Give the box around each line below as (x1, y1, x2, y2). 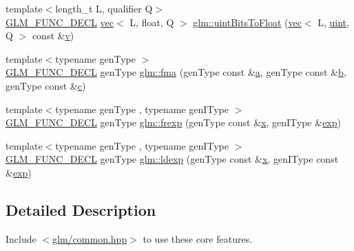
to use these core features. (143, 231, 253, 245)
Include (6, 231, 37, 245)
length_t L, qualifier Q (55, 1, 153, 15)
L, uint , (317, 14, 349, 29)
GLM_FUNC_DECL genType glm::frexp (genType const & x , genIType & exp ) (6, 115, 341, 130)
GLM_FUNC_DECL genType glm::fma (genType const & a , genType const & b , (6, 65, 346, 79)
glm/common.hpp (52, 231, 127, 245)
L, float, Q (129, 14, 174, 29)
